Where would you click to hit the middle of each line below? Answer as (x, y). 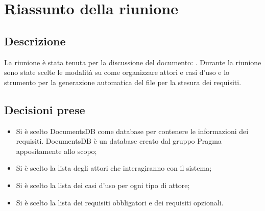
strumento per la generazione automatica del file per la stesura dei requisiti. (123, 82)
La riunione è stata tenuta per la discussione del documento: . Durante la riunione (133, 62)
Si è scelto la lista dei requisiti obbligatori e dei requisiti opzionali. (120, 202)
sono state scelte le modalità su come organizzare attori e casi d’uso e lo (117, 72)
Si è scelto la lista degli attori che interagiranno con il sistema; (114, 168)
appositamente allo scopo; (56, 151)
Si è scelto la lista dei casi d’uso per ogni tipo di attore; (103, 185)
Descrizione (35, 41)
